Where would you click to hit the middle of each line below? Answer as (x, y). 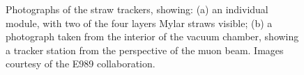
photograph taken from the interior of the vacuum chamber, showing (152, 36)
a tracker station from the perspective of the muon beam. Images (145, 50)
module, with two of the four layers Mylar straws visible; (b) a (139, 23)
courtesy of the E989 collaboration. (81, 64)
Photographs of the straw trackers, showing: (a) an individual (137, 9)
